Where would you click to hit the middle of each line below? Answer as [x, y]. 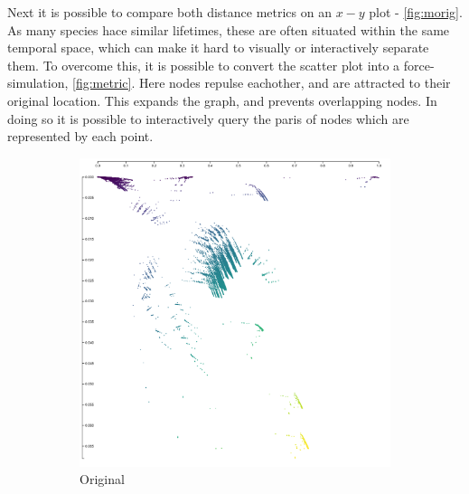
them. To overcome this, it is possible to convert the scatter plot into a [204, 65]
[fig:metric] [102, 83]
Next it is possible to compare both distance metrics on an [169, 12]
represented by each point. [80, 136]
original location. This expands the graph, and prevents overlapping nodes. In [222, 100]
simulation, [38, 83]
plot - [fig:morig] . [416, 12]
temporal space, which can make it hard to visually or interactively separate [218, 47]
